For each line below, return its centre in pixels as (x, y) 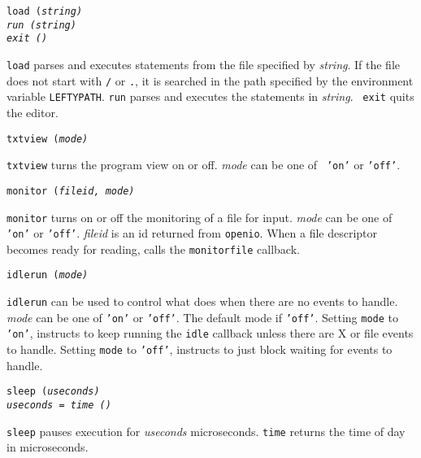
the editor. (33, 112)
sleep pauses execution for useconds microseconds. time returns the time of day (206, 431)
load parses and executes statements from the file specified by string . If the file (204, 64)
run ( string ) (41, 25)
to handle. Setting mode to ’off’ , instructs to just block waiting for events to (200, 349)
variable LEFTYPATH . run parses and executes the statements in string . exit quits (210, 96)
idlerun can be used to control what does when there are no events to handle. (202, 301)
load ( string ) (45, 11)
